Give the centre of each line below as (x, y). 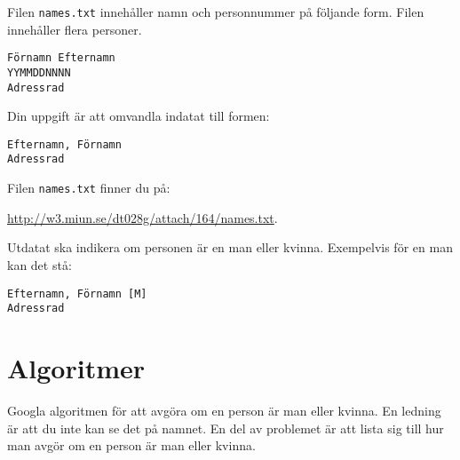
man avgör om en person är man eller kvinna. (131, 445)
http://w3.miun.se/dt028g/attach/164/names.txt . (143, 217)
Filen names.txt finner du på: (89, 188)
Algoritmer (76, 368)
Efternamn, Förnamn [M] (77, 293)
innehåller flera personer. (75, 29)
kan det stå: (40, 264)
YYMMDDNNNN (39, 72)
